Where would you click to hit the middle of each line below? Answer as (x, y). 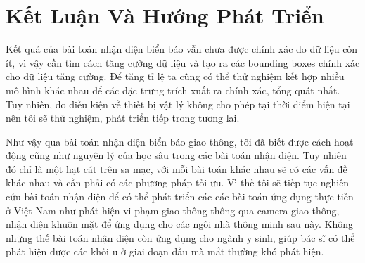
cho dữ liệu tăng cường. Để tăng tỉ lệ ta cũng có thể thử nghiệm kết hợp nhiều (175, 76)
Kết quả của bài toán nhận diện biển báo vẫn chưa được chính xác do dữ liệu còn (182, 49)
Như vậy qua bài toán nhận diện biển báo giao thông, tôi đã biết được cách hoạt (180, 141)
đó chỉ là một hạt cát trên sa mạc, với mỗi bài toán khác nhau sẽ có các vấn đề (177, 168)
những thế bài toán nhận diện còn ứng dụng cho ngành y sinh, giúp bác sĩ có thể (180, 237)
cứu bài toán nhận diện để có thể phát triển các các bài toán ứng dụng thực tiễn (180, 197)
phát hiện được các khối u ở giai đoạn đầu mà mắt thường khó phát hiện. (165, 251)
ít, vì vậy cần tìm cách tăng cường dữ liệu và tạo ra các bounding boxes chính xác (183, 62)
